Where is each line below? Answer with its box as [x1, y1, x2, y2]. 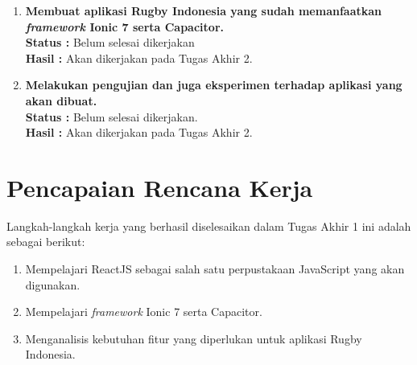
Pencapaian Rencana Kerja [6, 170, 313, 203]
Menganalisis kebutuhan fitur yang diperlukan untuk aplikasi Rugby [25, 330, 362, 347]
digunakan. [25, 276, 81, 293]
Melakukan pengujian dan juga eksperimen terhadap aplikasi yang [25, 76, 403, 93]
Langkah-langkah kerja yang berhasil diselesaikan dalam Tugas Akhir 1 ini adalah [6, 217, 411, 234]
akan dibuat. [25, 92, 97, 109]
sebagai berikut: [6, 233, 85, 250]
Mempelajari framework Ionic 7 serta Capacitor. [25, 303, 262, 320]
